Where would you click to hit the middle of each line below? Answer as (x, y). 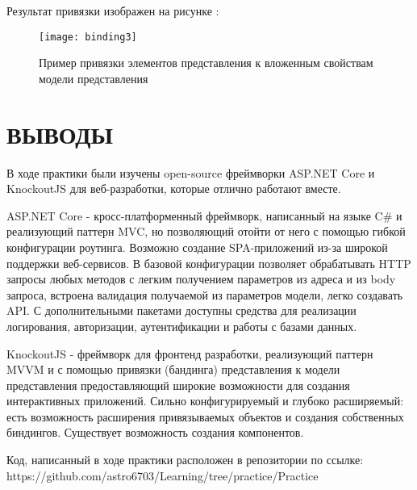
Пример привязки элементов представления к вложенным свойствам (206, 63)
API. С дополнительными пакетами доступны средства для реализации (181, 310)
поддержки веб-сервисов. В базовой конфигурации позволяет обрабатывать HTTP (209, 263)
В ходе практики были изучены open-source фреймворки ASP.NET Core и (191, 172)
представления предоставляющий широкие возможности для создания (178, 385)
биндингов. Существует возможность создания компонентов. (155, 432)
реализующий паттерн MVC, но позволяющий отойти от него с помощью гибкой (206, 231)
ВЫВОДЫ (60, 134)
